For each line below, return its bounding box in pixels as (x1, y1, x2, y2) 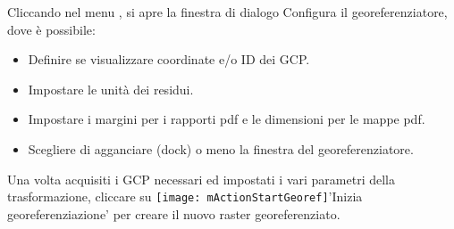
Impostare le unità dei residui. (28, 79, 194, 98)
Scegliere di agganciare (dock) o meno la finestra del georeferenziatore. (28, 139, 414, 158)
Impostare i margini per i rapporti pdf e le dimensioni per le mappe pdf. (28, 110, 425, 128)
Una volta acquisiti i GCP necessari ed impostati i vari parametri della (7, 169, 395, 188)
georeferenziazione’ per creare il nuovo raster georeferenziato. (7, 204, 340, 223)
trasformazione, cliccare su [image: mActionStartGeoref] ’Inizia (7, 187, 363, 206)
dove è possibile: (7, 20, 96, 38)
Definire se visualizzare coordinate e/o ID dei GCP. (28, 50, 310, 69)
